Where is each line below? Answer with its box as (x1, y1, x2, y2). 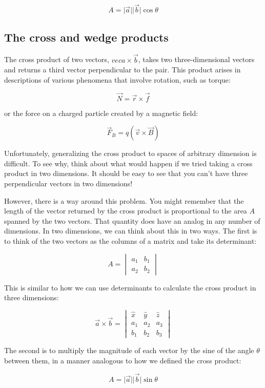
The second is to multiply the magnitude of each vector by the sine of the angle (4, 345, 254, 356)
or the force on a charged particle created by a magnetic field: (4, 107, 198, 118)
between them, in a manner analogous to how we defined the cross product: (4, 355, 241, 365)
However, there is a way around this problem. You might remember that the (4, 195, 244, 206)
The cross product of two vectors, (4, 54, 109, 65)
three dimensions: (4, 292, 59, 303)
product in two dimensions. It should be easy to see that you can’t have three (4, 168, 248, 179)
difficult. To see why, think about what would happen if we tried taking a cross (4, 158, 253, 168)
